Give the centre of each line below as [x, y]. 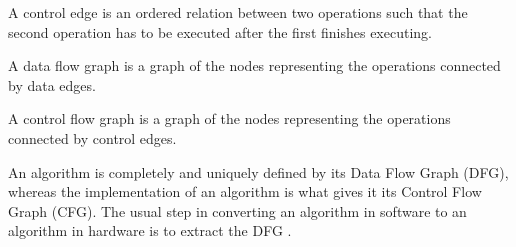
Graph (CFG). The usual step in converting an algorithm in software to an [237, 210]
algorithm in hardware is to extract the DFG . [150, 230]
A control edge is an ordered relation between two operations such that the [238, 12]
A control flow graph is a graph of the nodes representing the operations [229, 118]
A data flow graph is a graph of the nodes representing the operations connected [254, 65]
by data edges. [52, 84]
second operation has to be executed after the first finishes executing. [220, 31]
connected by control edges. [92, 137]
